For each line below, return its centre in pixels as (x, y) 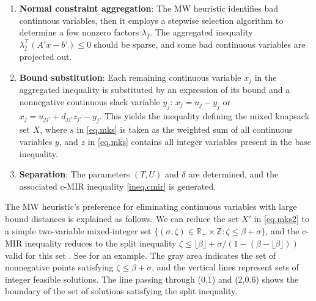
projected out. (46, 57)
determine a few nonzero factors (79, 32)
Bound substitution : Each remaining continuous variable (130, 77)
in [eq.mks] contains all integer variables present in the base (199, 142)
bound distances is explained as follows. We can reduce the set (122, 219)
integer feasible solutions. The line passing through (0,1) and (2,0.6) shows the (152, 279)
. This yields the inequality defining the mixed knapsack (204, 115)
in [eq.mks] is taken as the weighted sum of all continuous (185, 129)
